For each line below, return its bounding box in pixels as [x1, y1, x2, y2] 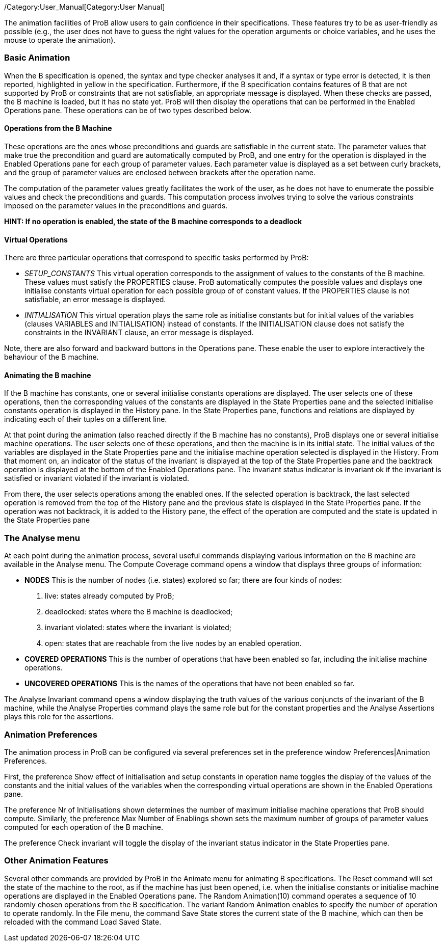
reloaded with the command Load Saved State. [4, 917, 162, 926]
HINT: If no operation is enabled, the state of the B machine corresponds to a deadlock [4, 217, 302, 226]
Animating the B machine [4, 370, 91, 380]
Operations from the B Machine [4, 124, 112, 133]
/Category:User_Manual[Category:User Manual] [4, 3, 165, 11]
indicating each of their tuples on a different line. [4, 415, 167, 424]
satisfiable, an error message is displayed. [24, 295, 166, 304]
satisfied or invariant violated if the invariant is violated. [4, 474, 189, 483]
